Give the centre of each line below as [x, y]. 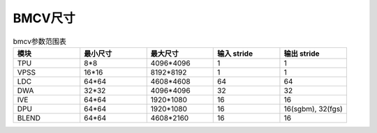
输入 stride [235, 54]
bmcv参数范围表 [39, 41]
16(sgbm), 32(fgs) [313, 109]
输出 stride [302, 54]
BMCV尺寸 [44, 18]
